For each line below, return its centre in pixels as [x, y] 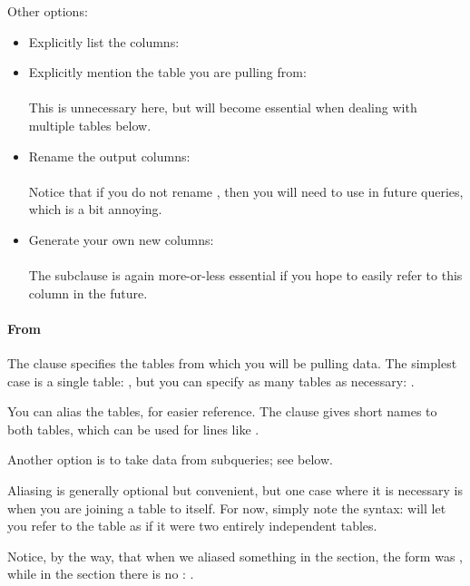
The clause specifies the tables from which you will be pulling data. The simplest [232, 363]
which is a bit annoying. [95, 209]
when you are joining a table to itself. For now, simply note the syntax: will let [227, 508]
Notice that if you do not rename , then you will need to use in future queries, [246, 191]
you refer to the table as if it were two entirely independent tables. [192, 526]
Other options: [48, 11]
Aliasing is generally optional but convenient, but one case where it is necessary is [235, 490]
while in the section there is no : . [101, 574]
